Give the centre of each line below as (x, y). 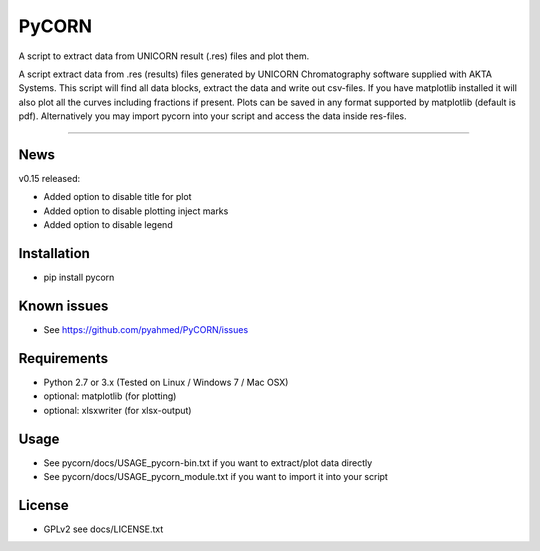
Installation (54, 253)
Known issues (63, 305)
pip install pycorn (79, 277)
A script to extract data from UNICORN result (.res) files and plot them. (164, 56)
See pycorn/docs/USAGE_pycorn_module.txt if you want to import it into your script (216, 476)
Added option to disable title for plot (117, 197)
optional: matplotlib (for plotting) (110, 396)
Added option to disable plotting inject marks (136, 211)
